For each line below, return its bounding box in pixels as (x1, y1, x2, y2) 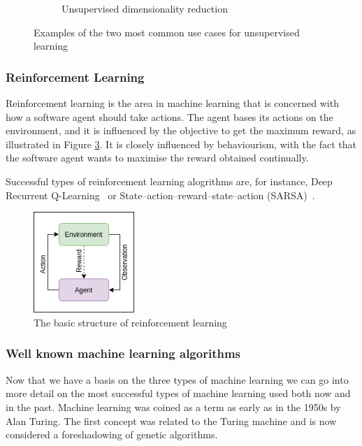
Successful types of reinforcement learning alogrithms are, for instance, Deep (6, 173, 333, 188)
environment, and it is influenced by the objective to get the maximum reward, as (6, 123, 356, 138)
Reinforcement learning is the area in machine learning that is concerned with (6, 96, 339, 110)
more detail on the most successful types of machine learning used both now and (6, 386, 351, 401)
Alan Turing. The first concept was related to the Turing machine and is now (6, 413, 337, 428)
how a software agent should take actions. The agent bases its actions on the (6, 109, 333, 124)
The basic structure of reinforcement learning (34, 315, 227, 329)
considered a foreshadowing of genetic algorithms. (6, 427, 218, 442)
